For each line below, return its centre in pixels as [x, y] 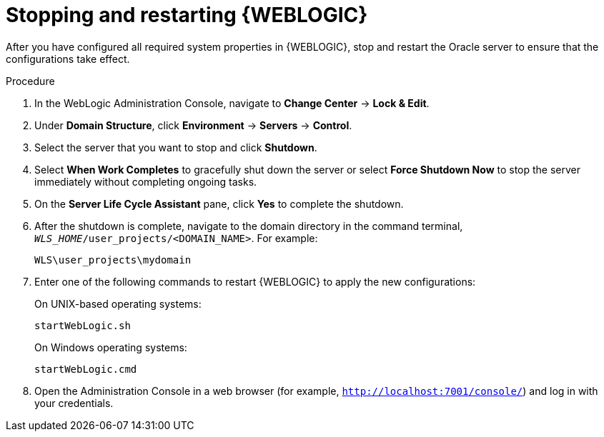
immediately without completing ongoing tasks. [146, 181]
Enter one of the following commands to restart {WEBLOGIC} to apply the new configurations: [255, 281]
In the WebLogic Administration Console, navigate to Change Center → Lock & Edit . [232, 103]
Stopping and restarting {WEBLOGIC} [187, 15]
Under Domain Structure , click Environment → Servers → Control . [193, 125]
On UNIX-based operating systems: [118, 303]
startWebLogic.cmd [86, 369]
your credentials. [74, 403]
